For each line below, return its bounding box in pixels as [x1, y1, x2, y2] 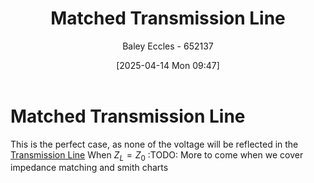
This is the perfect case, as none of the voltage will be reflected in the [10, 138, 299, 150]
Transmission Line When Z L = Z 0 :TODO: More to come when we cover [10, 148, 304, 163]
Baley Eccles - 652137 [122, 40, 214, 52]
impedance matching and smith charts [10, 162, 169, 174]
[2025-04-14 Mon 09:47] [116, 59, 220, 71]
